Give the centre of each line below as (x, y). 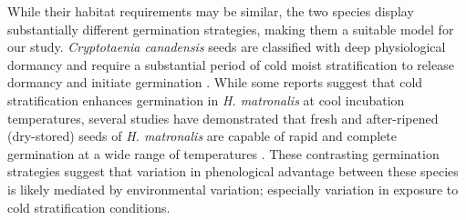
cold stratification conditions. (89, 207)
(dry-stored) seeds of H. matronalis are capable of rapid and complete (202, 136)
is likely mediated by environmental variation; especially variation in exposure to (233, 189)
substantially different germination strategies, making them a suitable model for (231, 29)
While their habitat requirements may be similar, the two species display (211, 11)
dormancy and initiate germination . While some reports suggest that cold (215, 82)
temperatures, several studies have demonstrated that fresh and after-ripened (223, 118)
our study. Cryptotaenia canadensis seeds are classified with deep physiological (227, 47)
